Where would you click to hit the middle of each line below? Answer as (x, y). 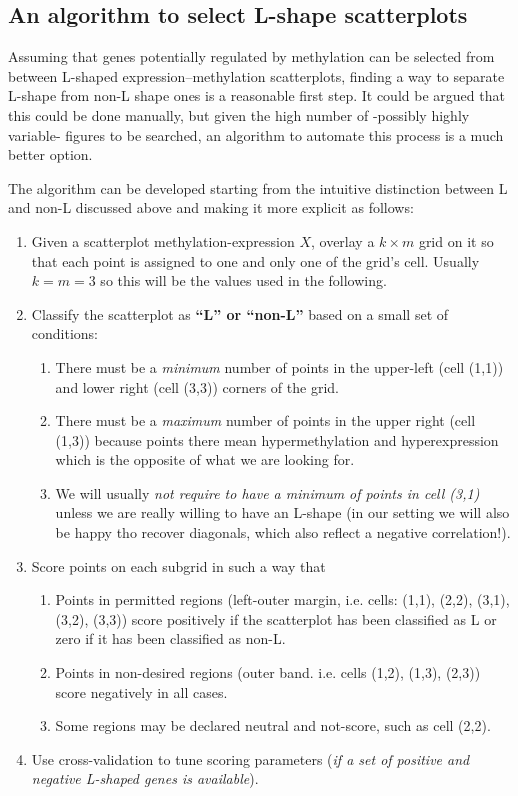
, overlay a (342, 240)
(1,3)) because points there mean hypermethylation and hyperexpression (277, 439)
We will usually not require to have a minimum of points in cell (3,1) (267, 492)
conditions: (65, 333)
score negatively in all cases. (141, 691)
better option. (50, 154)
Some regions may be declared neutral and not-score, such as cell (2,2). (273, 725)
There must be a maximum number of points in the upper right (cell (265, 420)
